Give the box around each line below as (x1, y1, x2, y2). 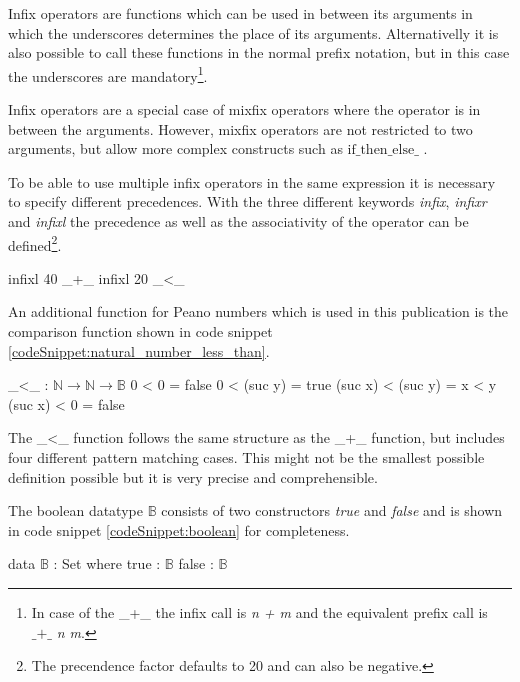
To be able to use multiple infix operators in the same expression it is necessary (8, 171, 496, 192)
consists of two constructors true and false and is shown (161, 500, 503, 521)
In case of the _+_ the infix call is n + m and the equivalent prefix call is (31, 601, 488, 622)
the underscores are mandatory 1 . (8, 62, 208, 86)
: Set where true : (53, 553, 161, 574)
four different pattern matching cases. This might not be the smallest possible (8, 447, 485, 467)
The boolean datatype (8, 500, 143, 521)
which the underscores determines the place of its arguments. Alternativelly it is (8, 22, 499, 43)
